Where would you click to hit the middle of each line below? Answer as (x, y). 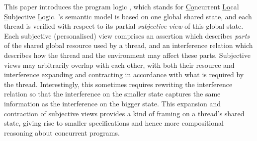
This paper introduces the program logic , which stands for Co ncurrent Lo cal (122, 6)
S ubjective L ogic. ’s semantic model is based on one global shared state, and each (128, 16)
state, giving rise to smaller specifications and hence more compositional (114, 123)
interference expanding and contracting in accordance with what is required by (124, 74)
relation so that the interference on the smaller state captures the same (112, 94)
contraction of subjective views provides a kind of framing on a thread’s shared (124, 113)
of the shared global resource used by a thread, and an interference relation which (128, 45)
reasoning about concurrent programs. (62, 132)
